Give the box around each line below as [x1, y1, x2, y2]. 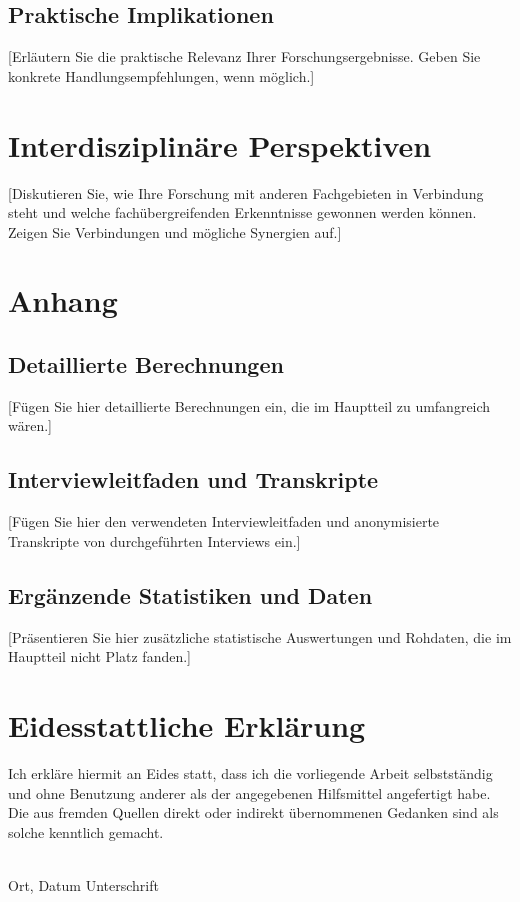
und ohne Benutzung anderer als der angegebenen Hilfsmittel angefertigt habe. [8, 782, 491, 803]
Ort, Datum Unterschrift [8, 874, 159, 895]
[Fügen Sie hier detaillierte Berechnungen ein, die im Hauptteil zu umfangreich [8, 395, 491, 416]
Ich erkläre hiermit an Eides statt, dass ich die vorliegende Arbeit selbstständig [8, 762, 493, 783]
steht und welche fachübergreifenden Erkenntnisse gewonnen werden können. [8, 202, 477, 223]
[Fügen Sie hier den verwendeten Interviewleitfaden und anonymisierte [8, 511, 440, 532]
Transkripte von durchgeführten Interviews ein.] [8, 530, 301, 551]
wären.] [8, 415, 52, 436]
